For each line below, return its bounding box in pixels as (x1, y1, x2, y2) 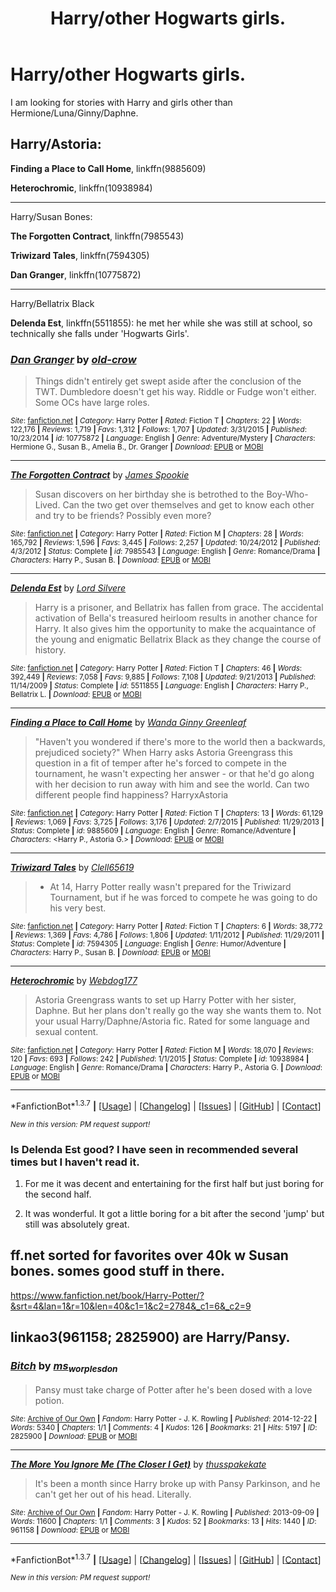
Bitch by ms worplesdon (10, 1359, 118, 1375)
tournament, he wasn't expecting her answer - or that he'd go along (34, 768, 315, 780)
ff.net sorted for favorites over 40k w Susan (10, 1247, 289, 1264)
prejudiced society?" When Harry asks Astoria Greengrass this (34, 747, 293, 759)
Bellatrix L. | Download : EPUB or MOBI (10, 690, 142, 700)
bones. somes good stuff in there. (10, 1263, 226, 1280)
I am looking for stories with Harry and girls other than (10, 96, 233, 108)
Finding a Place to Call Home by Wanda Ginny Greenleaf (10, 717, 247, 729)
